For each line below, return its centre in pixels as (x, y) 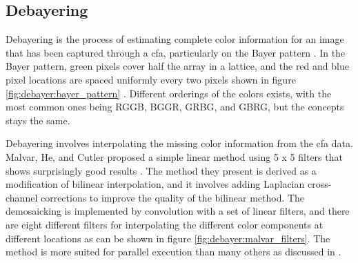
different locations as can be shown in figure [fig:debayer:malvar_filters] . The (168, 238)
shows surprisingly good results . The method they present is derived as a (161, 170)
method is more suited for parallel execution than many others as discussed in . (173, 252)
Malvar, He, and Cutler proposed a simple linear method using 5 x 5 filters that (174, 156)
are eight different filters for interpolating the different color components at (165, 224)
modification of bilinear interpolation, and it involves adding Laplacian (155, 184)
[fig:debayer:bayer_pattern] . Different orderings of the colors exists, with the (169, 93)
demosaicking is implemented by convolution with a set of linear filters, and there (178, 211)
